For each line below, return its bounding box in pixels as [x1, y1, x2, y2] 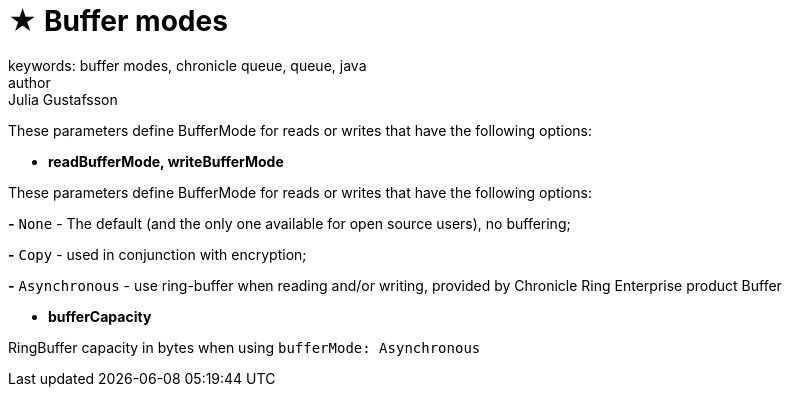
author [8, 73, 51, 91]
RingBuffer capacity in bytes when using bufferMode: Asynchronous [8, 338, 481, 356]
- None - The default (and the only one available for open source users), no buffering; [8, 214, 571, 232]
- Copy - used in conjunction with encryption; [8, 245, 307, 263]
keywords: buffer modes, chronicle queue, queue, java [8, 56, 367, 74]
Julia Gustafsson [8, 90, 118, 108]
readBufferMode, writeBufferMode [48, 152, 284, 170]
